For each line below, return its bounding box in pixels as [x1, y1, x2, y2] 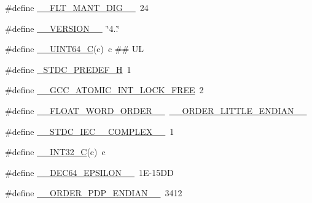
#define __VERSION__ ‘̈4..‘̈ [5, 21, 120, 34]
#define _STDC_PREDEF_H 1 [5, 63, 131, 75]
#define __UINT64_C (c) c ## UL [5, 42, 144, 55]
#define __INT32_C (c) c [5, 145, 106, 158]
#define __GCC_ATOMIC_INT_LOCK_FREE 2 [5, 83, 204, 96]
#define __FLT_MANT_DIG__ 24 [5, 1, 149, 13]
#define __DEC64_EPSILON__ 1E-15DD [5, 166, 174, 178]
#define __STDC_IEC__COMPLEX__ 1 [5, 124, 174, 137]
